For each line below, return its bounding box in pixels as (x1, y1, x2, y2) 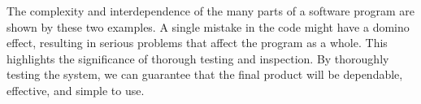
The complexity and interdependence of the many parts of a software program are (7, 2, 415, 19)
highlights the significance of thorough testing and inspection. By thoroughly (7, 50, 389, 67)
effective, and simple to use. (7, 81, 145, 98)
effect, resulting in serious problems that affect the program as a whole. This (7, 34, 388, 51)
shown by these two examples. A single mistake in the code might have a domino (7, 18, 410, 35)
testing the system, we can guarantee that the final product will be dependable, (7, 66, 403, 83)
